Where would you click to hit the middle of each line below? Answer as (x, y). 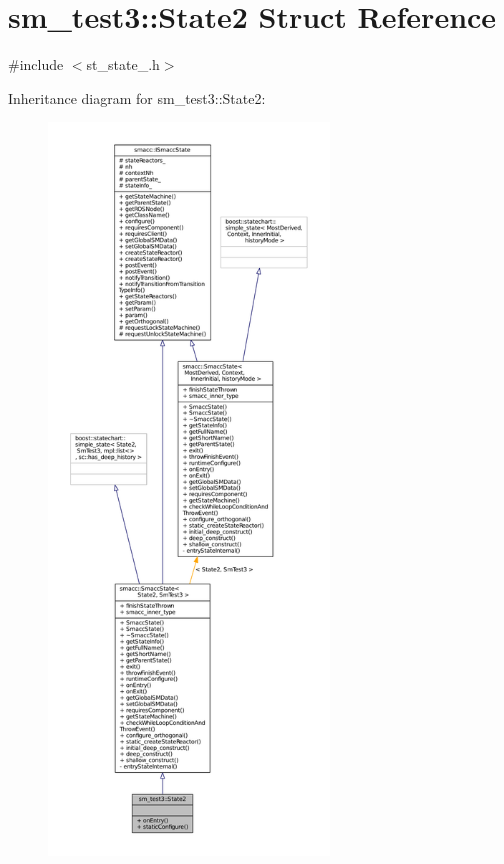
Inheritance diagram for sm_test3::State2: (137, 97)
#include (36, 64)
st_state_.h (123, 64)
